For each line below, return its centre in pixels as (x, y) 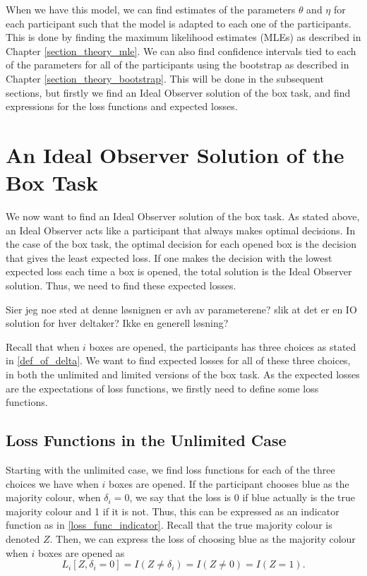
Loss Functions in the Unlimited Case (146, 440)
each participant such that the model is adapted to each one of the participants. (179, 23)
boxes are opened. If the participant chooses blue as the (229, 483)
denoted (23, 538)
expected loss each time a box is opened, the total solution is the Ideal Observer (179, 271)
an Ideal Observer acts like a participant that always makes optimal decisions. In (181, 230)
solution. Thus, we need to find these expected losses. (121, 286)
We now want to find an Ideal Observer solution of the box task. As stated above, (183, 216)
